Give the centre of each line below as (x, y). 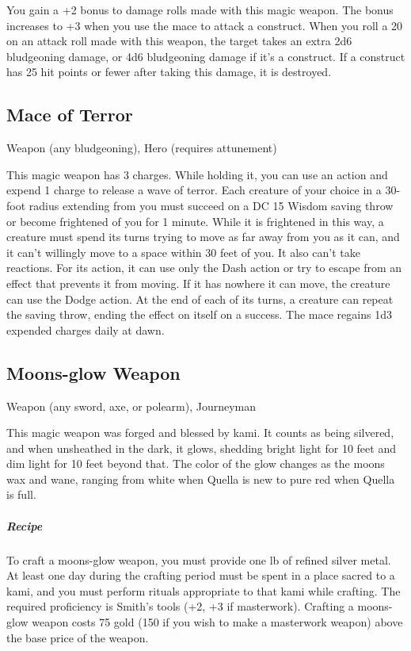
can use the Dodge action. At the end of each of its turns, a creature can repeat (200, 299)
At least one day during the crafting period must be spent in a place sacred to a (201, 575)
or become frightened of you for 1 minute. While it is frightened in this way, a (195, 221)
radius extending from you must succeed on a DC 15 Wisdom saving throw (211, 205)
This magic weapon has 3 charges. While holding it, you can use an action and (197, 174)
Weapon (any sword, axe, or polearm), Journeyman (131, 406)
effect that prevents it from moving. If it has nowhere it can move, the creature (198, 283)
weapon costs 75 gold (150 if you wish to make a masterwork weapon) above (217, 622)
